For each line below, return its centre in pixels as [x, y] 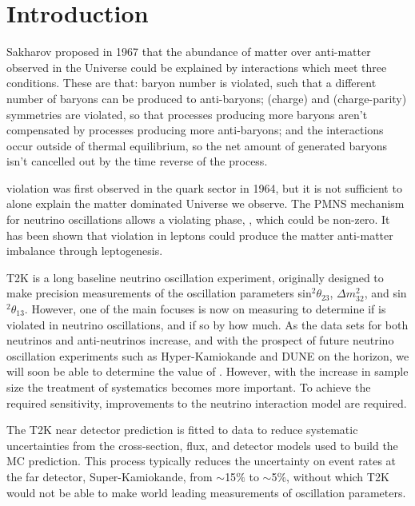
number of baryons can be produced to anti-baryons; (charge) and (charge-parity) [207, 98]
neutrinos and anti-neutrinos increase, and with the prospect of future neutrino [200, 340]
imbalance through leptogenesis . [85, 251]
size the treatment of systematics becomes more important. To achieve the [189, 387]
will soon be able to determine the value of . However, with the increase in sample [207, 371]
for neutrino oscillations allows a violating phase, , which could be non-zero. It [198, 219]
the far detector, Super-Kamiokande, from [110, 476]
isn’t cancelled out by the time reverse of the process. [137, 161]
